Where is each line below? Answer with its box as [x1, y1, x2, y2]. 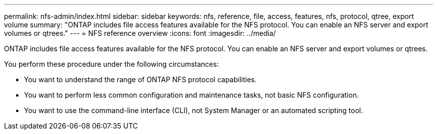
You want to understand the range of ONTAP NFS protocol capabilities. [24, 75, 257, 84]
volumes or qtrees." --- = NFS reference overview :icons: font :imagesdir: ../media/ [4, 29, 276, 37]
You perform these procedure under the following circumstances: [4, 60, 219, 68]
